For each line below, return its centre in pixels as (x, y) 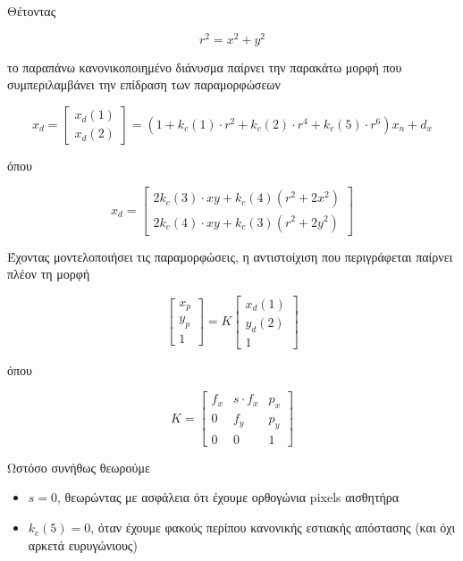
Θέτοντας (32, 11)
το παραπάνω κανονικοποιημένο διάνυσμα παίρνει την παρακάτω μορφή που (205, 67)
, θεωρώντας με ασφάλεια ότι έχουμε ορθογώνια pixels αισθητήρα (228, 497)
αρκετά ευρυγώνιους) (83, 544)
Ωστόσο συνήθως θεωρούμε (79, 467)
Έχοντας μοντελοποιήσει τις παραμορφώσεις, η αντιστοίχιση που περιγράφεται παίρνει (230, 256)
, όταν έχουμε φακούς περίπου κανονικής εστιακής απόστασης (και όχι (273, 528)
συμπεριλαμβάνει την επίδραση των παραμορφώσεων (144, 84)
